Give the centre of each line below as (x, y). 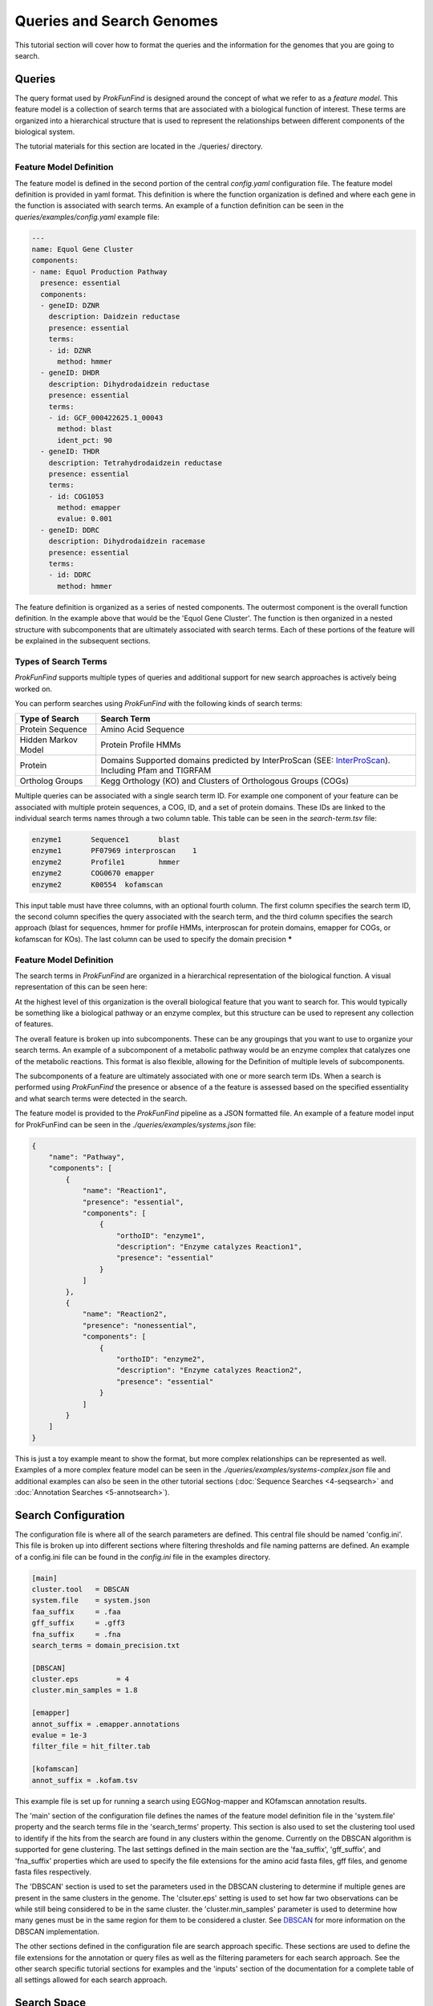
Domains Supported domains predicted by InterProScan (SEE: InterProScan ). (245, 761)
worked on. (33, 688)
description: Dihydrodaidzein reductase (129, 384)
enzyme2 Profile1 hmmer (106, 862)
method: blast (85, 429)
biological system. (45, 132)
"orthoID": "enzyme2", (161, 1359)
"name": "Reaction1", (125, 1191)
